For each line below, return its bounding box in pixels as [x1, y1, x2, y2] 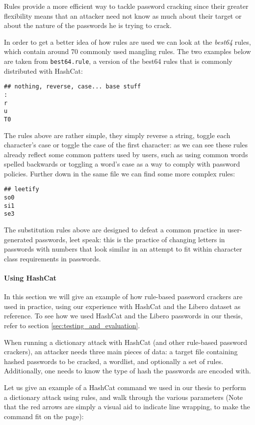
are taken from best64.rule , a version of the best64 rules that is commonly [4, 56, 232, 66]
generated [4, 234, 33, 244]
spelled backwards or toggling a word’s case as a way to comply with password [4, 159, 240, 169]
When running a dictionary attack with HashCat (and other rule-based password [4, 337, 247, 347]
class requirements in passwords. [4, 253, 101, 263]
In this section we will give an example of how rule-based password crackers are [4, 291, 243, 302]
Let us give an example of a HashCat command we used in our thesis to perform [4, 382, 246, 393]
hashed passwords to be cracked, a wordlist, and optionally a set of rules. [4, 356, 224, 366]
